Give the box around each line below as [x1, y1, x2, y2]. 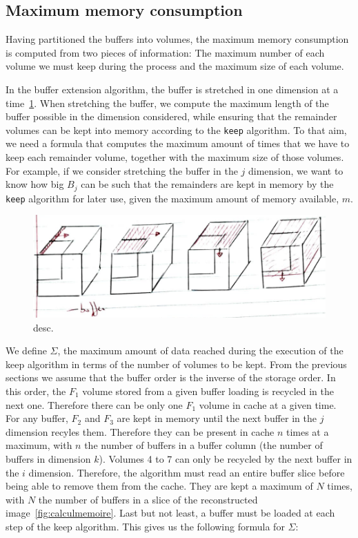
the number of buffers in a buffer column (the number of [84, 438, 323, 452]
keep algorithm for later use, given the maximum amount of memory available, [6, 191, 339, 205]
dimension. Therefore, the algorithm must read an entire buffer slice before [28, 465, 345, 479]
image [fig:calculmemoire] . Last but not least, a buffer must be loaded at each [6, 506, 335, 520]
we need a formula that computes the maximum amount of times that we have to [6, 136, 350, 151]
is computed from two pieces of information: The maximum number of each [6, 45, 325, 59]
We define [6, 343, 47, 358]
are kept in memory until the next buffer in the [117, 411, 317, 425]
